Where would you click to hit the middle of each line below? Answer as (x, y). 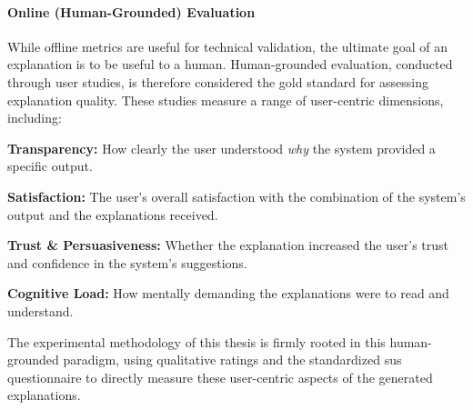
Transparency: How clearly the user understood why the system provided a (221, 148)
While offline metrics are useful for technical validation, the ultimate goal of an (228, 46)
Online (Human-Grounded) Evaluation (131, 11)
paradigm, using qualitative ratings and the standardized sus (232, 360)
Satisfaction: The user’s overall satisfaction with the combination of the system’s (236, 196)
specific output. (50, 166)
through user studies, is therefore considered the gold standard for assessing (218, 81)
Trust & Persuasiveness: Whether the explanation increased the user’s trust (228, 245)
